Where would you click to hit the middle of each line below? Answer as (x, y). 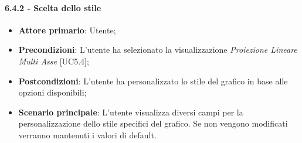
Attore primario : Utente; (67, 30)
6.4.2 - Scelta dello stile (53, 7)
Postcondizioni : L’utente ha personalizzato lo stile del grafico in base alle (153, 81)
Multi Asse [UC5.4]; (54, 61)
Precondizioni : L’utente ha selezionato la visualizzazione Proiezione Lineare (158, 50)
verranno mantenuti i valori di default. (87, 135)
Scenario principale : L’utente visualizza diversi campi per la (131, 112)
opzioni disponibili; (52, 92)
